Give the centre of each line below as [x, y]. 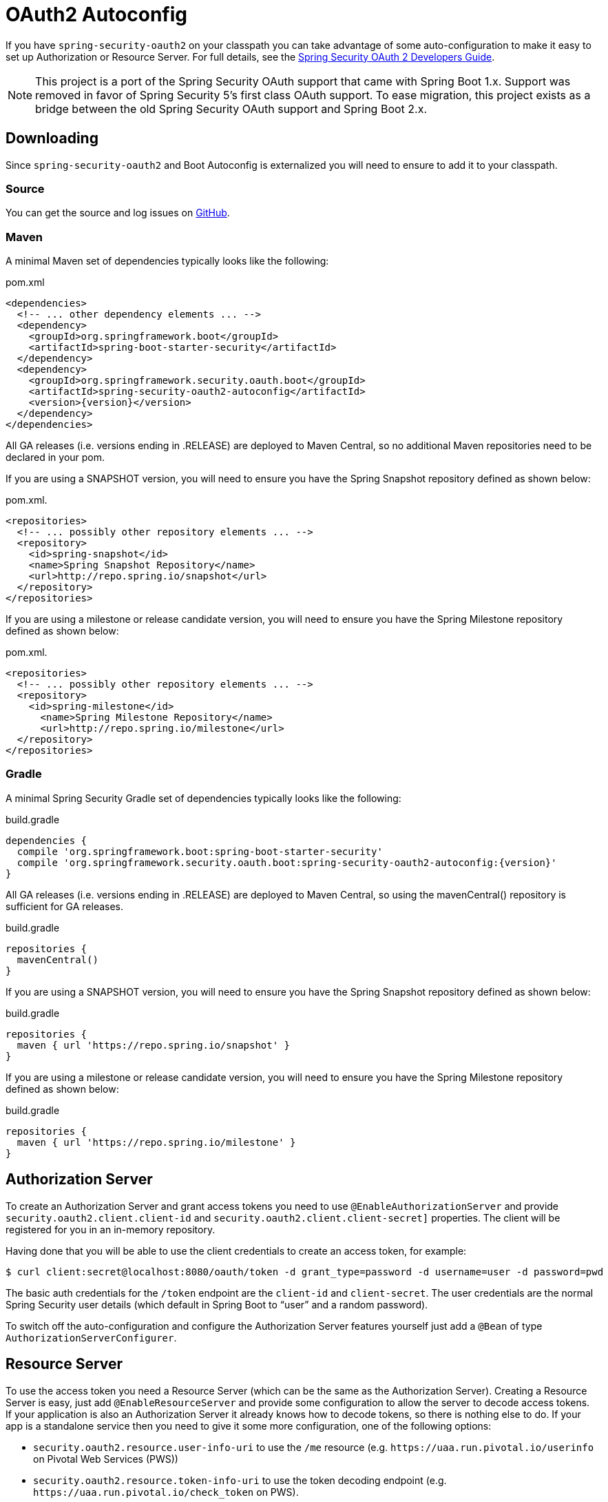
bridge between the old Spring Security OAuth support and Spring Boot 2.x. [231, 109]
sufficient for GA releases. [65, 906]
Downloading [52, 138]
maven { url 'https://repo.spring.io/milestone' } [156, 1142]
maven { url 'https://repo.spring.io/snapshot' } [154, 1045]
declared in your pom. [55, 457]
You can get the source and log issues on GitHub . [118, 213]
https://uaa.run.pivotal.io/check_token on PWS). [166, 1492]
